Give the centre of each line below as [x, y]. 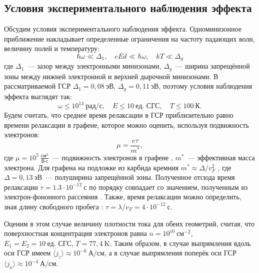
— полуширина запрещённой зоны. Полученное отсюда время [140, 177]
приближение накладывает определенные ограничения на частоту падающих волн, [129, 38]
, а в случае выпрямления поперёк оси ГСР [170, 253]
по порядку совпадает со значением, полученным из [168, 187]
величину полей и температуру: [52, 48]
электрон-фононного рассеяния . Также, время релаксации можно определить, [123, 197]
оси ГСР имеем [27, 253]
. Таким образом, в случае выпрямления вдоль [180, 243]
